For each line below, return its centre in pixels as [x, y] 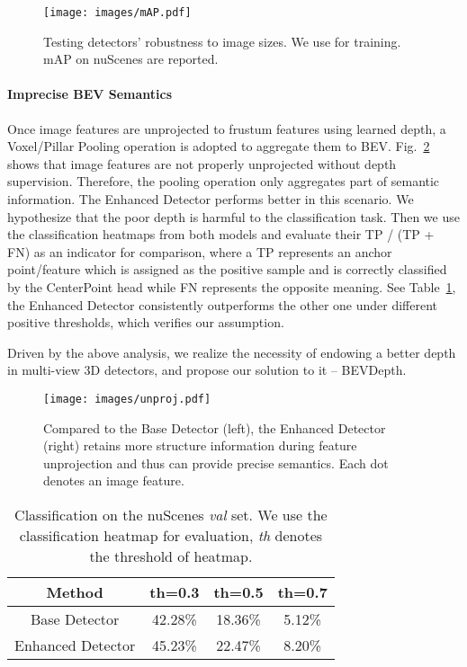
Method [75, 591]
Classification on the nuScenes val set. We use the [171, 514]
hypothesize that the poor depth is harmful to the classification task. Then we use [233, 216]
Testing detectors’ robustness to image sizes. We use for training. [222, 41]
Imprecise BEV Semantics [90, 94]
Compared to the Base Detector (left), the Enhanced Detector [215, 427]
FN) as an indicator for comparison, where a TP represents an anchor [200, 251]
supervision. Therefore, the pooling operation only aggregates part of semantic [224, 181]
